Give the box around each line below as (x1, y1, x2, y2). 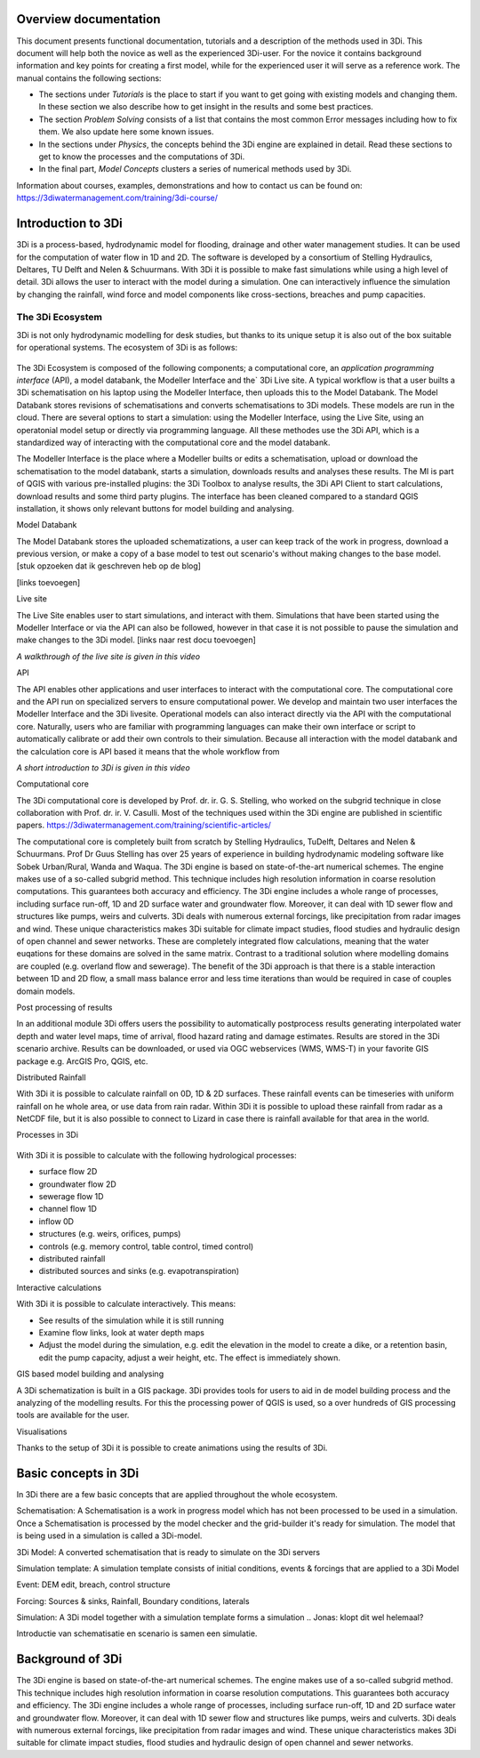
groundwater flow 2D (38, 1179, 117, 1189)
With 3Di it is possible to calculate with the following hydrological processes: (16, 1149, 297, 1160)
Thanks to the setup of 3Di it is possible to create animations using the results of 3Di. (16, 1442, 328, 1454)
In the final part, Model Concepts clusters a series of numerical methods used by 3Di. (38, 164, 352, 174)
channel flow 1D (38, 1204, 98, 1214)
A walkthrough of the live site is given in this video (16, 650, 201, 662)
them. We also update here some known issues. (38, 126, 214, 137)
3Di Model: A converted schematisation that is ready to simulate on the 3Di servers (16, 1546, 320, 1557)
